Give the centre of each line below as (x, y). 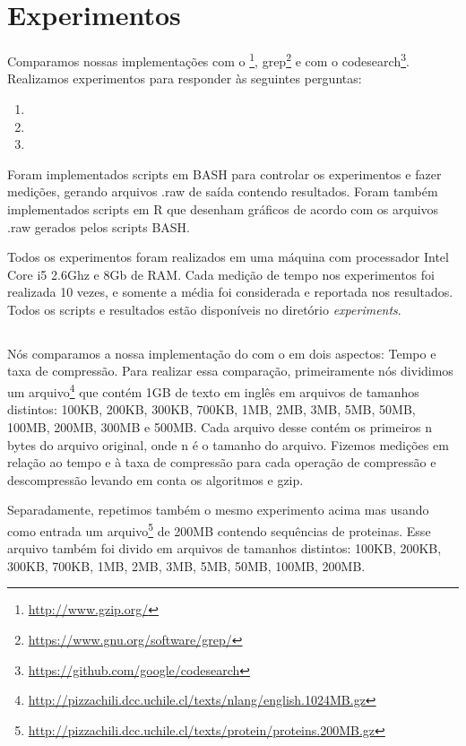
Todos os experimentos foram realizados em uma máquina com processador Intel (228, 257)
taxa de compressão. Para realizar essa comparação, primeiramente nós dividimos (230, 371)
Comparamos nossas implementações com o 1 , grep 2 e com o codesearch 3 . (208, 60)
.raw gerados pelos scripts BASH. (99, 226)
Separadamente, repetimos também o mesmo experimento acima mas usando (218, 510)
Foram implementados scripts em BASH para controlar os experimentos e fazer (224, 173)
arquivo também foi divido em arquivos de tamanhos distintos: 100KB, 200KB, (224, 548)
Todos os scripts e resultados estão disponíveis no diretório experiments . (204, 309)
